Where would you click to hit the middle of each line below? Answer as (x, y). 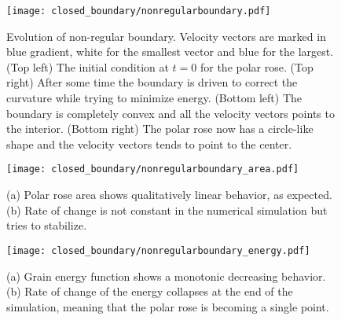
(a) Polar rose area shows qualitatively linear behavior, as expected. (169, 195)
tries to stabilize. (47, 225)
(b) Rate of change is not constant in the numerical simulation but (167, 210)
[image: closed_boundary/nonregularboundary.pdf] (139, 11)
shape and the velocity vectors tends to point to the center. (149, 143)
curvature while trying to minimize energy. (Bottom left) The (154, 98)
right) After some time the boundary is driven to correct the (152, 82)
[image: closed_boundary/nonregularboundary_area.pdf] (153, 169)
